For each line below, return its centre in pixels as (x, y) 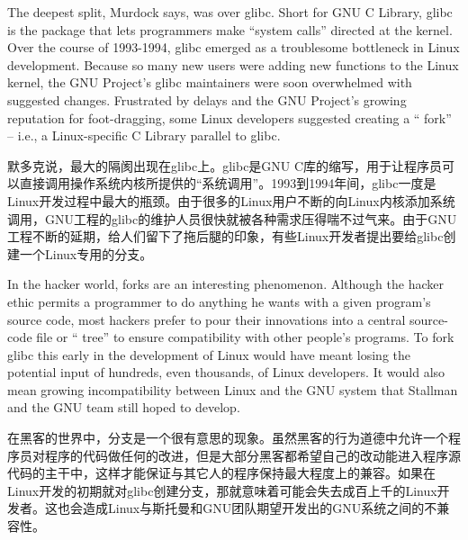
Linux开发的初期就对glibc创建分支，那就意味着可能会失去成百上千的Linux (222, 490)
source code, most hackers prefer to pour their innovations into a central (207, 319)
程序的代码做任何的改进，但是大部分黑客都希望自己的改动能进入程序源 (252, 455)
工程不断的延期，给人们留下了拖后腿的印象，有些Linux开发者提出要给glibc (225, 236)
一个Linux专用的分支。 (86, 253)
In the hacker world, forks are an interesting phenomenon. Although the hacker (225, 284)
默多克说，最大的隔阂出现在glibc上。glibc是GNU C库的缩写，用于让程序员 (225, 165)
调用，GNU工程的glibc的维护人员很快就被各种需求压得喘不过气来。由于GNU (232, 218)
